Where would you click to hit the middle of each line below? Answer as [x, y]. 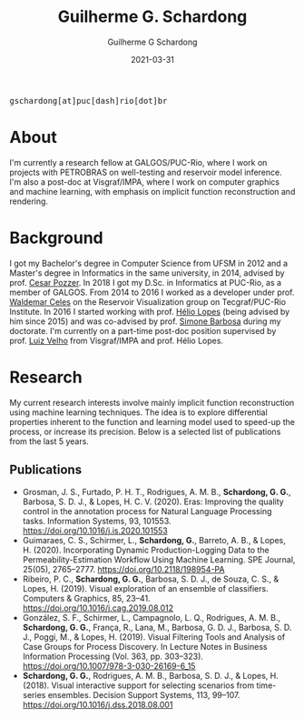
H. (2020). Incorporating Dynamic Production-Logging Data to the [146, 550]
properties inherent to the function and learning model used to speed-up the [152, 421]
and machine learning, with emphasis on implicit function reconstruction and [152, 191]
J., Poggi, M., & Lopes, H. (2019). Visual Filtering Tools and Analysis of [154, 637]
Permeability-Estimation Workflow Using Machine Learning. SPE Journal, [159, 559]
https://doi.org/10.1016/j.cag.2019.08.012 [98, 608]
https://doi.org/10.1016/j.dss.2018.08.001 [98, 704]
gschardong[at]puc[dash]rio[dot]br [88, 101]
